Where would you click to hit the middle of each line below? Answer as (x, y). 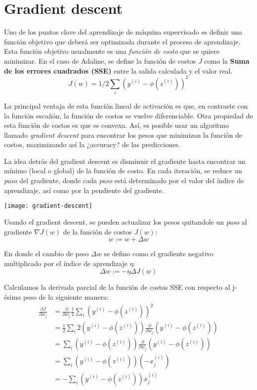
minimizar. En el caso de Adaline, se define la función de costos (100, 60)
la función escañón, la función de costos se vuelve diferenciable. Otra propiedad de (128, 115)
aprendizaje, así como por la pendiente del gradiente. (84, 190)
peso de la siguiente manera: (66, 296)
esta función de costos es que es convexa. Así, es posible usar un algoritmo (116, 125)
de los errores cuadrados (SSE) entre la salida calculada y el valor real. (118, 70)
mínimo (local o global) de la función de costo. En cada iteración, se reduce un (123, 171)
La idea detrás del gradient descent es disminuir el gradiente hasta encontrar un (125, 161)
